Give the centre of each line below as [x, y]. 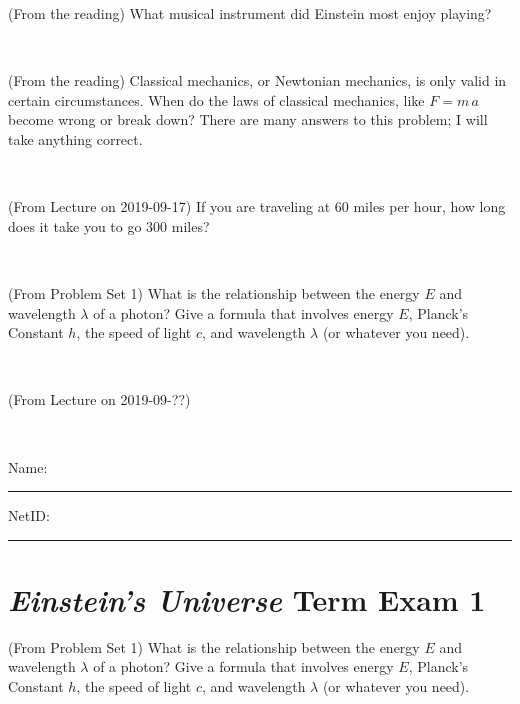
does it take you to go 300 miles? [109, 225]
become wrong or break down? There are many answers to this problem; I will [248, 119]
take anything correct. [75, 138]
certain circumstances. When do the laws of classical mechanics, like [216, 99]
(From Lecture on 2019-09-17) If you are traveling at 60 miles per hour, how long [257, 206]
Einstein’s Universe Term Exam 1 [247, 599]
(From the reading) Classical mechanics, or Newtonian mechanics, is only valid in [257, 80]
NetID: [29, 515]
